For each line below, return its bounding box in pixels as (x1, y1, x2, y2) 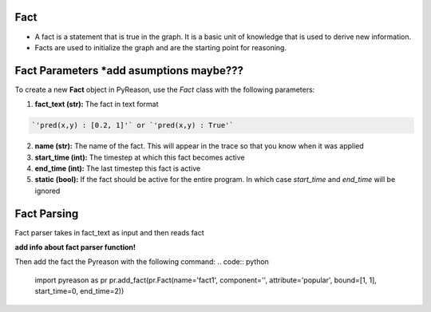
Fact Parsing (14, 207, 79, 220)
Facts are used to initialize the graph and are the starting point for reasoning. (34, 42, 287, 52)
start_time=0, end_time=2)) (34, 286, 125, 296)
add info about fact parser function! (14, 243, 136, 252)
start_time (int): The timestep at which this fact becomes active (34, 152, 245, 162)
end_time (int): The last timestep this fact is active (34, 164, 201, 173)
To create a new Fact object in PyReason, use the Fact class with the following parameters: (14, 85, 315, 94)
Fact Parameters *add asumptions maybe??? (14, 64, 243, 77)
